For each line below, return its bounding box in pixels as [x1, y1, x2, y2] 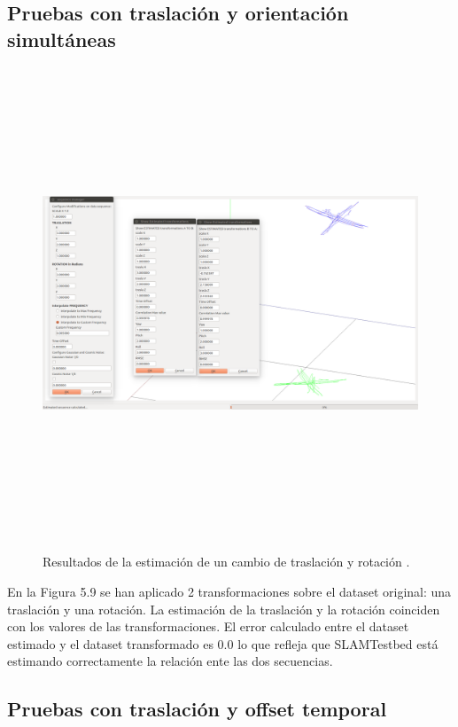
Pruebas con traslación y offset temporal [7, 695, 387, 723]
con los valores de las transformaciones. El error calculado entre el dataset [7, 617, 409, 636]
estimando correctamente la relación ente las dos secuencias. [7, 652, 333, 670]
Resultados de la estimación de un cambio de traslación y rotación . [43, 552, 410, 571]
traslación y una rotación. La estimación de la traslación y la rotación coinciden [7, 599, 440, 618]
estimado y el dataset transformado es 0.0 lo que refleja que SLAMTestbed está [7, 634, 439, 653]
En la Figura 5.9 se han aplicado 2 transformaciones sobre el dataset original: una [7, 582, 452, 600]
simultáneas [7, 25, 116, 52]
